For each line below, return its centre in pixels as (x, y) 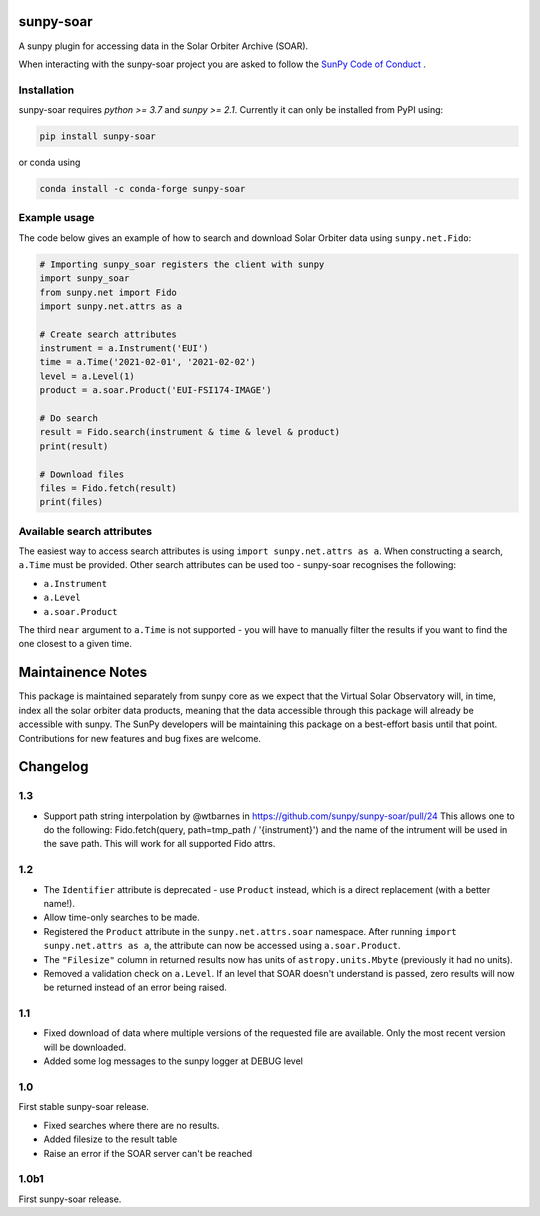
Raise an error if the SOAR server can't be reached (148, 1153)
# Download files (82, 474)
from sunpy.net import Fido (108, 292)
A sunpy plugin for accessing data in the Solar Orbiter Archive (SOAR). (163, 46)
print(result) (74, 446)
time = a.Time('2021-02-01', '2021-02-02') (148, 362)
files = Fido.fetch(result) (108, 488)
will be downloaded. (85, 1047)
